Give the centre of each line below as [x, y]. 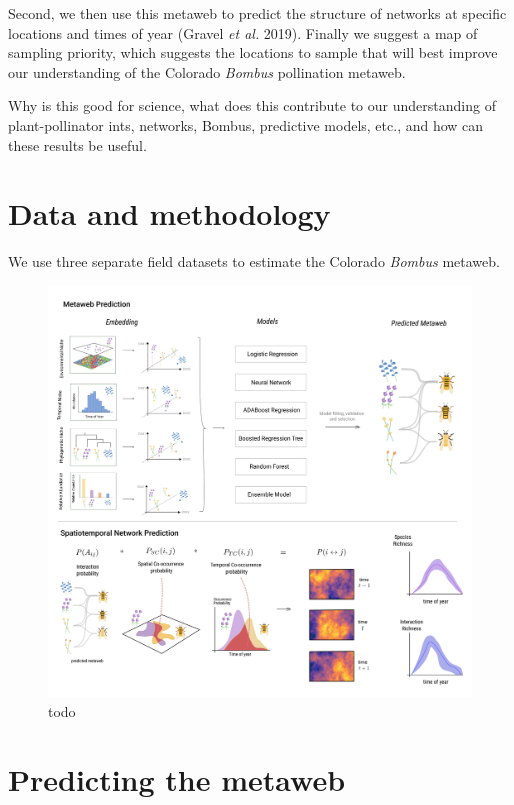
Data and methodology [169, 213]
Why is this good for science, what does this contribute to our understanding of [252, 105]
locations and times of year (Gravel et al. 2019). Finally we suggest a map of [243, 32]
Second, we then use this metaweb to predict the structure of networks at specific [257, 13]
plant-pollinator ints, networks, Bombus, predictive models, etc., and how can [246, 124]
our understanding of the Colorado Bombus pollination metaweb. [207, 71]
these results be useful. [77, 144]
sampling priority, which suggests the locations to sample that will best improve [253, 52]
